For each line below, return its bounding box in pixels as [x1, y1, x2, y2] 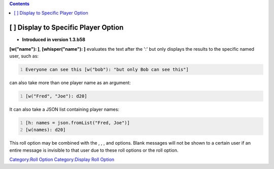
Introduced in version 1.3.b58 [22, 37, 86, 43]
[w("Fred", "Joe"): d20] [25, 93, 87, 99]
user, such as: [9, 53, 39, 59]
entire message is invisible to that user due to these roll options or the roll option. [9, 147, 179, 153]
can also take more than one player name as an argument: [9, 80, 131, 86]
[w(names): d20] [25, 127, 66, 133]
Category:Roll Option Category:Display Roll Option [9, 156, 115, 162]
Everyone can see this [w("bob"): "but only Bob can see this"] [25, 66, 189, 73]
